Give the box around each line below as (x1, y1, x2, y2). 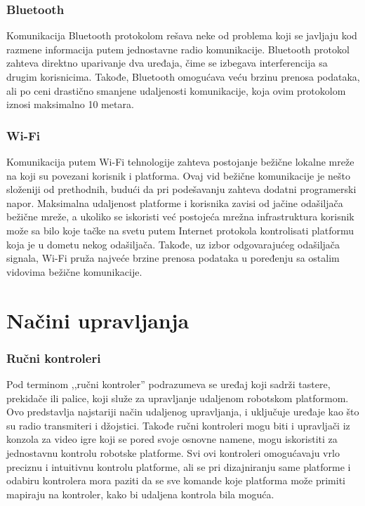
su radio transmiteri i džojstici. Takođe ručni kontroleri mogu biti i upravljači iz (6, 418, 350, 432)
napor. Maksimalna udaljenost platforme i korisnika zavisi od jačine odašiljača (6, 195, 343, 210)
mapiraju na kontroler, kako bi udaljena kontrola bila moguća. (6, 486, 274, 501)
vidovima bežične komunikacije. (6, 264, 142, 279)
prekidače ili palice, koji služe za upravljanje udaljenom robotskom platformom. (6, 390, 349, 405)
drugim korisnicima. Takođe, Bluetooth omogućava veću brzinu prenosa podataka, (6, 69, 360, 84)
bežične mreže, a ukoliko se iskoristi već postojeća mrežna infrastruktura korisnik (6, 209, 354, 224)
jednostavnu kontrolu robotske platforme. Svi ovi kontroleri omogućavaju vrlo (6, 445, 340, 460)
